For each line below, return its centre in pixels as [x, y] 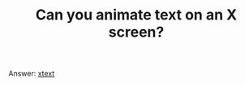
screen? [136, 32]
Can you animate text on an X [136, 15]
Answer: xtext [32, 74]
